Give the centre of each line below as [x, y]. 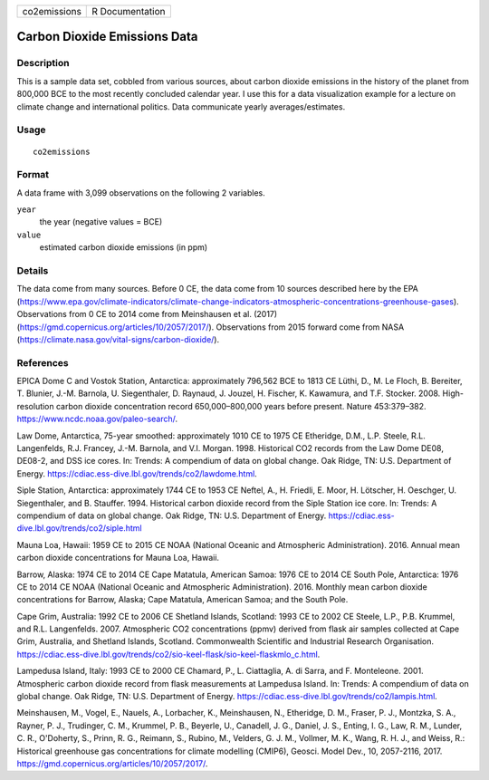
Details [33, 270]
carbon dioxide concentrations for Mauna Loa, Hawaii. [118, 558]
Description [43, 63]
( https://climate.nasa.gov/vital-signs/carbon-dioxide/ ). [118, 339]
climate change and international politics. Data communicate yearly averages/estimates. [181, 106]
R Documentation [129, 11]
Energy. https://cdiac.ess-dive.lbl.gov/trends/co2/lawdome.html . [137, 473]
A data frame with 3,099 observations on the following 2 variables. [141, 193]
